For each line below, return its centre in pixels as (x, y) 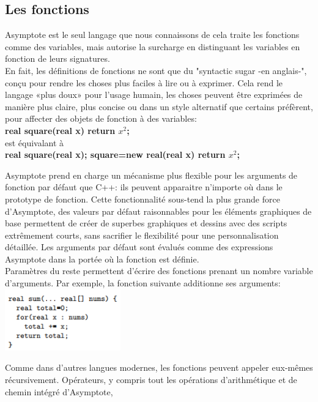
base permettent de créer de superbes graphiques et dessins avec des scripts (146, 223)
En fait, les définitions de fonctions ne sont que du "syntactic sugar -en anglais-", (156, 70)
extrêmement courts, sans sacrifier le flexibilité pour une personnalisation (142, 235)
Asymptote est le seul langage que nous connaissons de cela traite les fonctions (152, 35)
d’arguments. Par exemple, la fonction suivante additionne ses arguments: (143, 283)
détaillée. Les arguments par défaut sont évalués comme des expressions (139, 247)
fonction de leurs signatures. (57, 58)
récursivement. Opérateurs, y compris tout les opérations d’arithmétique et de (151, 379)
